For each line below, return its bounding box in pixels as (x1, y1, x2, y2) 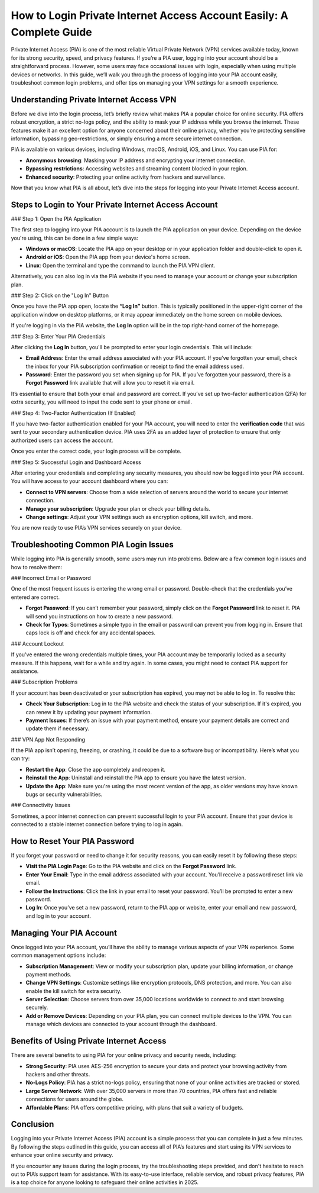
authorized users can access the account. (11, 437, 113, 444)
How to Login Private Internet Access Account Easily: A (11, 9, 289, 22)
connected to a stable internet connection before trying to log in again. (11, 821, 183, 828)
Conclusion (11, 1119, 54, 1130)
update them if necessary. (25, 725, 90, 732)
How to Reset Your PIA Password (11, 836, 134, 846)
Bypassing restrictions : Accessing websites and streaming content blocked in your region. (25, 165, 248, 172)
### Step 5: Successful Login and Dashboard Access (11, 459, 141, 466)
